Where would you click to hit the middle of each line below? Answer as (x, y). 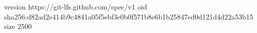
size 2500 (18, 26)
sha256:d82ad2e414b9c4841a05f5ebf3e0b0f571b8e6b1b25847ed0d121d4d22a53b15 (129, 16)
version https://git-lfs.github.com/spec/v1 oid (76, 6)
